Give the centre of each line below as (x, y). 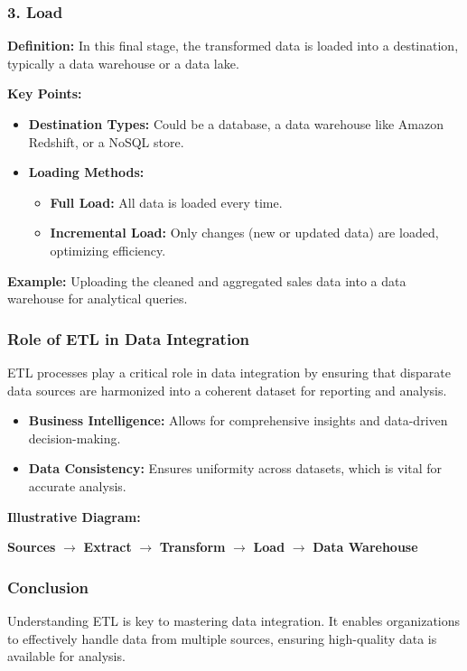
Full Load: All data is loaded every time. (166, 202)
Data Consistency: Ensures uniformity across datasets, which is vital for (235, 468)
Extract (107, 547)
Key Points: (45, 93)
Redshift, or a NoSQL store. (106, 141)
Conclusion (48, 587)
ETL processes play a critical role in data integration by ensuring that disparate (229, 372)
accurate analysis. (77, 485)
